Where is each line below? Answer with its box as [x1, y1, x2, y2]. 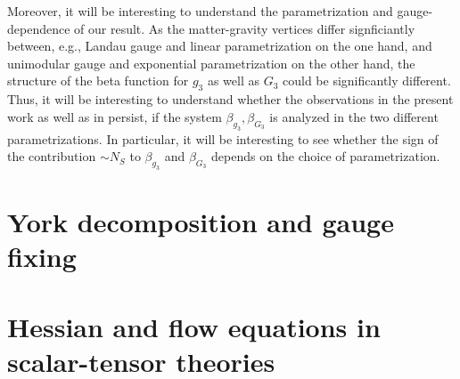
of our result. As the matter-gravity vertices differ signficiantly [74, 19, 415, 37]
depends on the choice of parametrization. [211, 147, 440, 165]
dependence [7, 19, 70, 37]
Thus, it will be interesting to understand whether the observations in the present [7, 90, 454, 109]
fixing [7, 238, 77, 275]
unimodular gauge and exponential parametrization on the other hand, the [7, 53, 415, 72]
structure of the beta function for [7, 71, 189, 90]
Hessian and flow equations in [7, 308, 381, 344]
